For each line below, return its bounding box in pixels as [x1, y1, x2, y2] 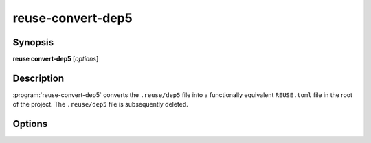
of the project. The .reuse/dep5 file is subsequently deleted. [12, 100, 188, 109]
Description [12, 72, 65, 84]
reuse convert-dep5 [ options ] [12, 55, 99, 63]
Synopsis [12, 36, 54, 48]
